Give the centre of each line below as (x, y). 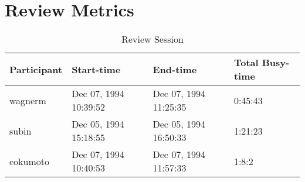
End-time (175, 69)
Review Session (152, 39)
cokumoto (30, 161)
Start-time (96, 69)
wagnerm (28, 100)
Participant (36, 69)
